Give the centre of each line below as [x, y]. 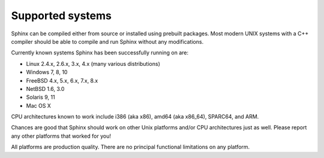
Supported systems [61, 16]
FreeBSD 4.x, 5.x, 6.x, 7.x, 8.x [62, 80]
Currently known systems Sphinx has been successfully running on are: [100, 53]
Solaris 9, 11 [40, 97]
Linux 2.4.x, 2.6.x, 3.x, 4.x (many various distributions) [93, 63]
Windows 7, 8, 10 [47, 72]
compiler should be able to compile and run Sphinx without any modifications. [107, 41]
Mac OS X [38, 105]
